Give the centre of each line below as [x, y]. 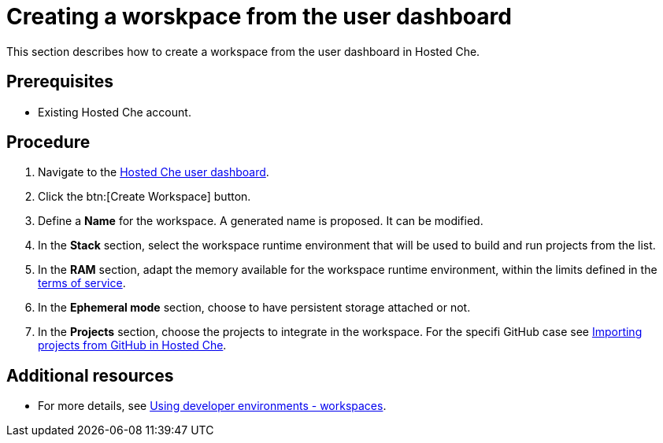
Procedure [48, 142]
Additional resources [90, 375]
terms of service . [82, 283]
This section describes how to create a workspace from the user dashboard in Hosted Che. [243, 51]
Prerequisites [60, 82]
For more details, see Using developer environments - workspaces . [212, 406]
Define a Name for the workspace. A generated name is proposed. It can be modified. [261, 221]
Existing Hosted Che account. [115, 112]
